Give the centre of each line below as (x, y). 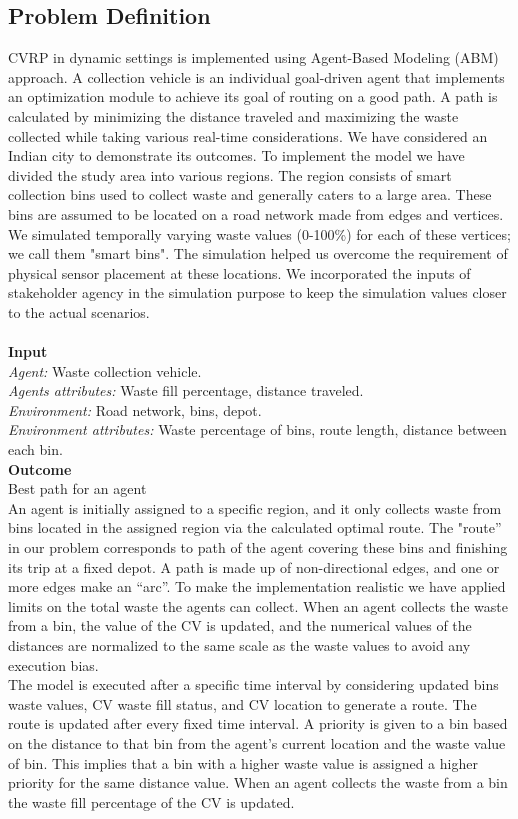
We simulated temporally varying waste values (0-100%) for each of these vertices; (259, 233)
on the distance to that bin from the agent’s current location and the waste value (257, 742)
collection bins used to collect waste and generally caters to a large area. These (250, 194)
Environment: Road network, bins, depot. (135, 409)
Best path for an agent (77, 488)
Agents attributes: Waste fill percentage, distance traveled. (186, 390)
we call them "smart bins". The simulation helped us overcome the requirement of (258, 253)
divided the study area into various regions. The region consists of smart (230, 174)
